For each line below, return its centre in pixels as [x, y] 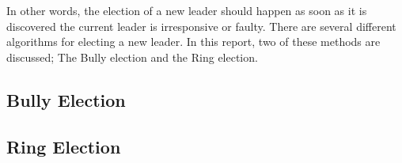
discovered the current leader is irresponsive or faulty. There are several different [201, 26]
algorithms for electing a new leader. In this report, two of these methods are [193, 42]
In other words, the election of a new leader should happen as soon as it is [187, 10]
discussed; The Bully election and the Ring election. [132, 57]
